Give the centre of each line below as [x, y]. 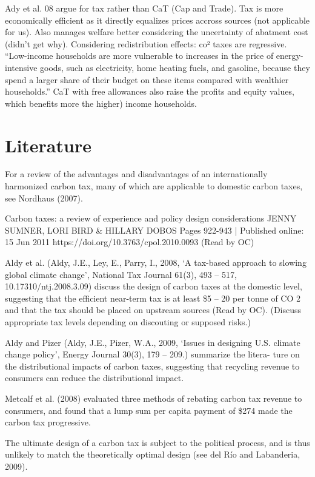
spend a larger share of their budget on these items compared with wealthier [147, 79]
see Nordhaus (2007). [44, 198]
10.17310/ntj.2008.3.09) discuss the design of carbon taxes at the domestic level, [154, 286]
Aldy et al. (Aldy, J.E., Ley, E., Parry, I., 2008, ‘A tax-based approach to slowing [156, 262]
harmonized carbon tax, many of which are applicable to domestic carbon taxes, [154, 186]
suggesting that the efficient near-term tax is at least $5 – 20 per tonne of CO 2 [153, 298]
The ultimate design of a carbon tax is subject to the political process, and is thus [157, 442]
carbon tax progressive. [48, 422]
